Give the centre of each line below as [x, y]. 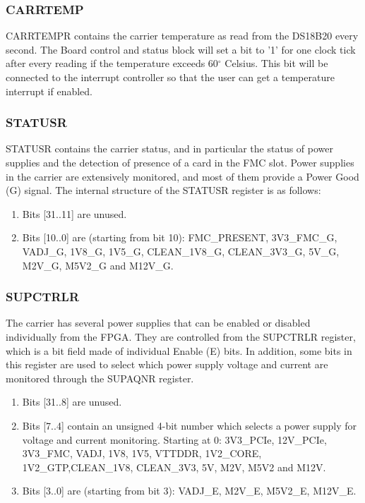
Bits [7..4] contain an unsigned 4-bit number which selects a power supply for [189, 425]
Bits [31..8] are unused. [72, 402]
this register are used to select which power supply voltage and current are [167, 364]
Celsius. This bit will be [276, 63]
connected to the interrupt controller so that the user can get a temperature [170, 77]
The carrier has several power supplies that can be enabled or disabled [158, 323]
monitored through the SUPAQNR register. [100, 378]
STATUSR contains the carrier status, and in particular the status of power [170, 149]
